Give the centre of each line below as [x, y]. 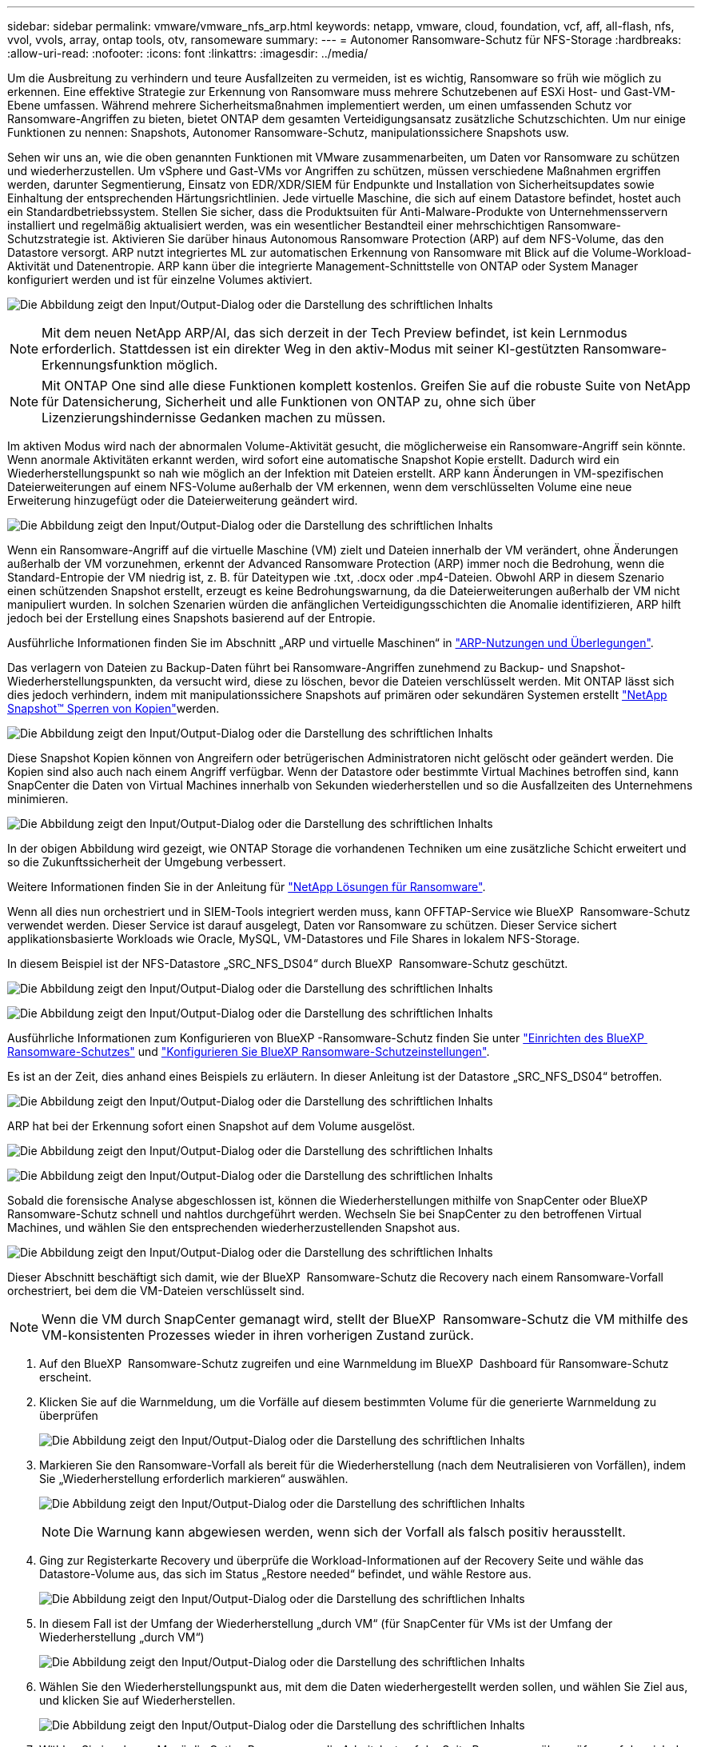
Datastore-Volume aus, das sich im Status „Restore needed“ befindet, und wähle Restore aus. [285, 1574]
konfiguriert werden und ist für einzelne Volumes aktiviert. [160, 280]
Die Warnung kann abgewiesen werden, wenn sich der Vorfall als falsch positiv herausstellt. [350, 1532]
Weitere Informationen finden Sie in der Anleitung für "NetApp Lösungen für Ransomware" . [247, 887]
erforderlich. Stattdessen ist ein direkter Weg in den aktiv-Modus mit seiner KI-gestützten [311, 349]
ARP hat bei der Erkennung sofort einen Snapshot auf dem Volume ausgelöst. [211, 1126]
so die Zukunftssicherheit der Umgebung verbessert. [147, 862]
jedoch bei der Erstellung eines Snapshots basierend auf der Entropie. [191, 618]
